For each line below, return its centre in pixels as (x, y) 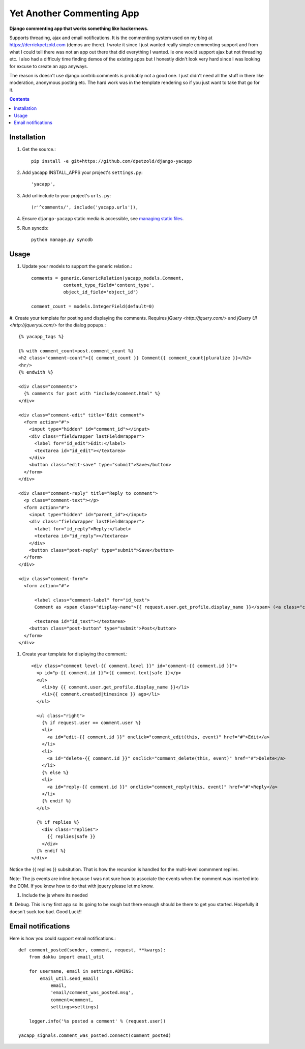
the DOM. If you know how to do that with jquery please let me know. (82, 886)
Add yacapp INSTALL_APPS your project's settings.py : (82, 172)
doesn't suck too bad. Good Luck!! (45, 911)
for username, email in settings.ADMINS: (81, 971)
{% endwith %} (36, 372)
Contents (20, 99)
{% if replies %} (58, 822)
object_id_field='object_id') (101, 292)
